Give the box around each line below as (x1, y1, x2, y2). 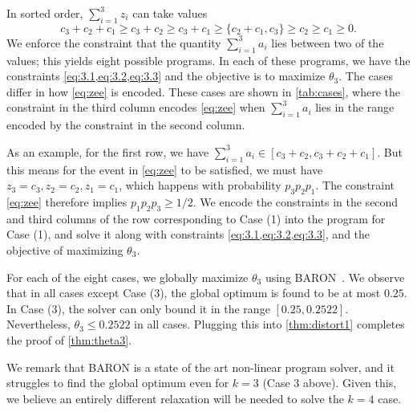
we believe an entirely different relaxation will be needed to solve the (6, 390, 344, 406)
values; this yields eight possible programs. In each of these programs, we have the (6, 51, 411, 68)
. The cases (338, 67, 394, 84)
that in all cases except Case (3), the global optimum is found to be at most (6, 284, 381, 301)
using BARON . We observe (265, 268, 405, 285)
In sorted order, (6, 5, 83, 21)
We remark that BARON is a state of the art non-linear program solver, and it (6, 358, 395, 375)
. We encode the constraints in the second (192, 193, 399, 210)
